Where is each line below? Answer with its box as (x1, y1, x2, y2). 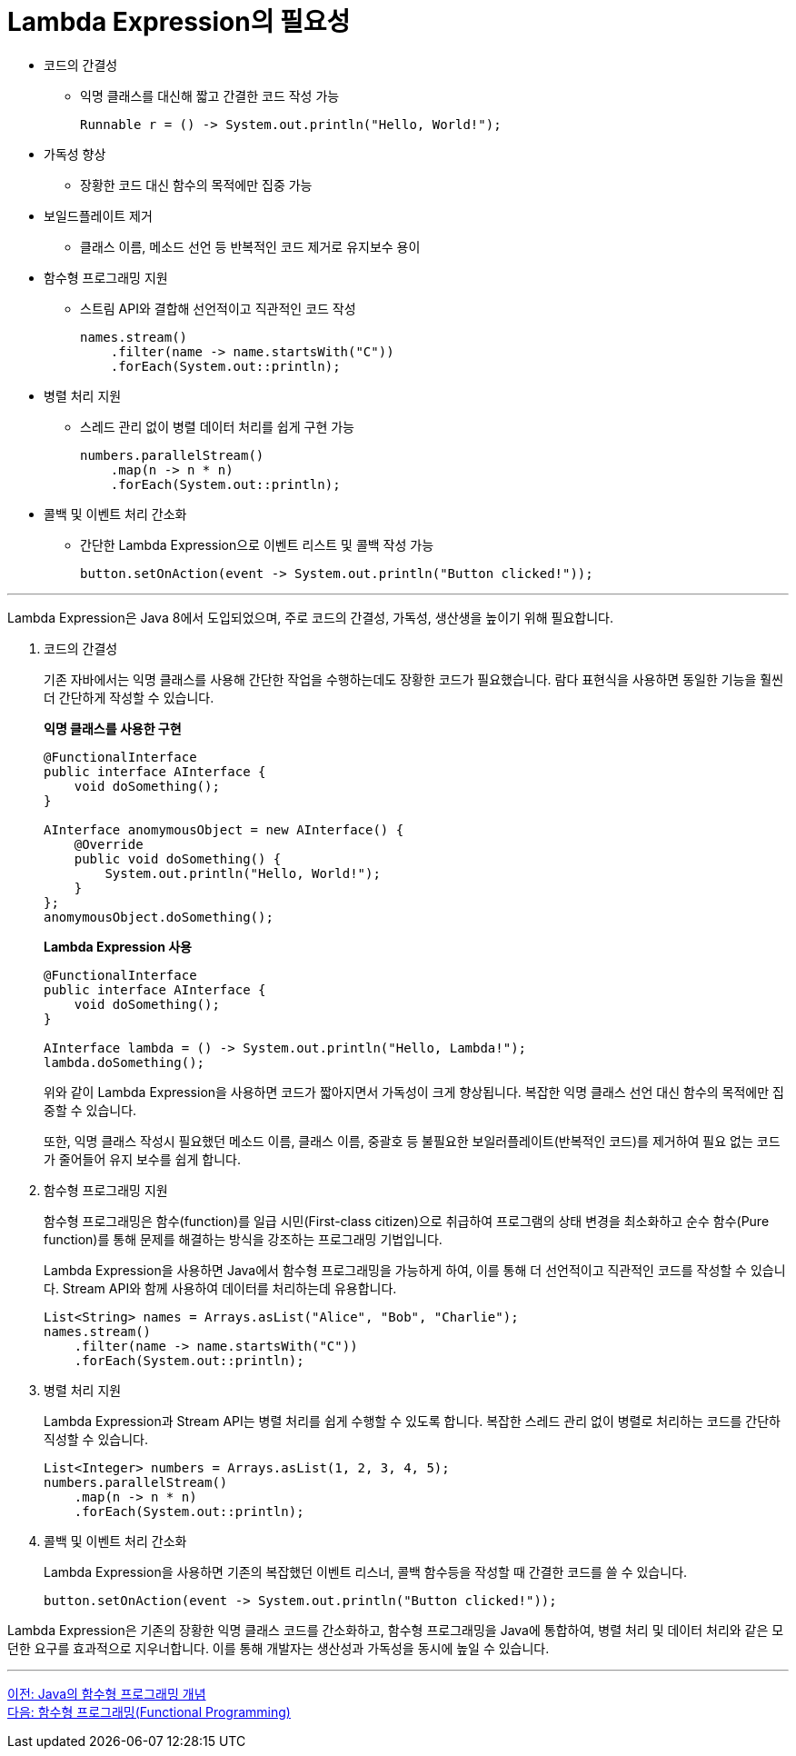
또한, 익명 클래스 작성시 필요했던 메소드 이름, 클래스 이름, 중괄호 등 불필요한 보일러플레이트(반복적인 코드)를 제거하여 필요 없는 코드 (44, 1132, 781, 1149)
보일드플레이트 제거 (44, 207, 153, 224)
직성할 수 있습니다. (44, 1431, 148, 1447)
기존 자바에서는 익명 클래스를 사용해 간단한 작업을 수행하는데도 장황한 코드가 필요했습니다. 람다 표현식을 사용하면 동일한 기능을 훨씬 (44, 671, 784, 687)
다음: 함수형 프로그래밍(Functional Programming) (7, 1703, 291, 1720)
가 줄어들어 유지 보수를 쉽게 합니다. (44, 1151, 241, 1167)
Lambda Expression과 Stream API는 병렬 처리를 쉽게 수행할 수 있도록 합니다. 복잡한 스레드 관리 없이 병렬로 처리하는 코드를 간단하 (44, 1412, 781, 1429)
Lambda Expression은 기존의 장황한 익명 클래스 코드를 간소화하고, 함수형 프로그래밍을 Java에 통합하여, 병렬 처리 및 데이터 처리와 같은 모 (7, 1621, 784, 1638)
